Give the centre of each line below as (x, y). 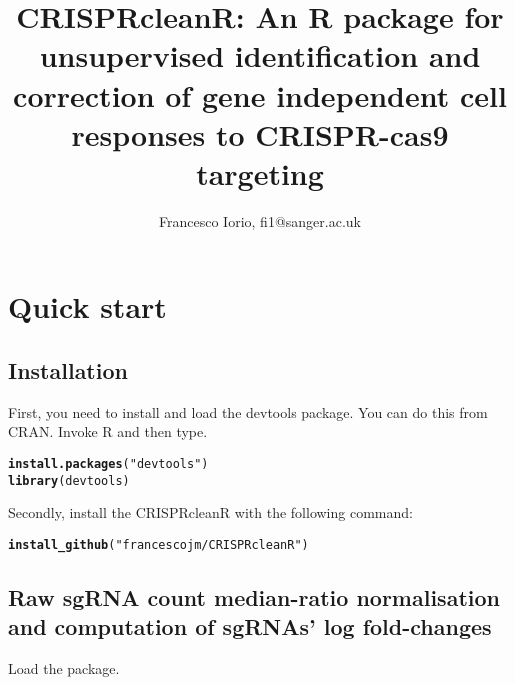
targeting (260, 172)
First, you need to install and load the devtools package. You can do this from (248, 411)
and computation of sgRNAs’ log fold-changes (250, 626)
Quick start (87, 306)
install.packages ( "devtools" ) (108, 464)
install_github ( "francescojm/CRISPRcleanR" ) (158, 544)
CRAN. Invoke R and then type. (108, 431)
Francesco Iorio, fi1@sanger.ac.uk (260, 220)
